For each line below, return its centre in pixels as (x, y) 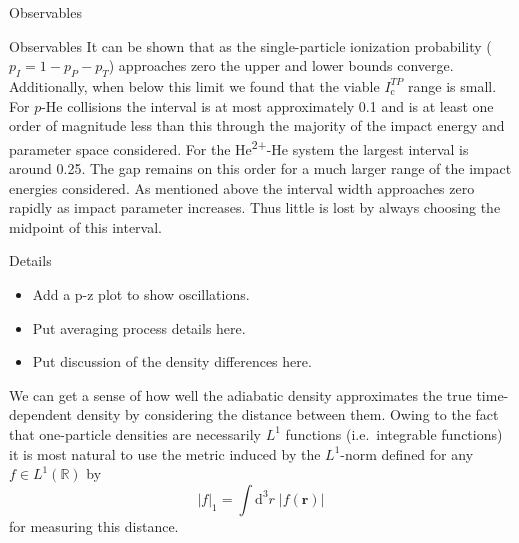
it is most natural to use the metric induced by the (165, 453)
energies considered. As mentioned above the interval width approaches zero (242, 187)
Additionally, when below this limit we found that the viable (194, 85)
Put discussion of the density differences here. (172, 361)
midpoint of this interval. (85, 226)
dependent (41, 414)
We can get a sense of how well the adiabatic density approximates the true (240, 394)
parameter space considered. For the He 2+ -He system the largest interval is (239, 147)
